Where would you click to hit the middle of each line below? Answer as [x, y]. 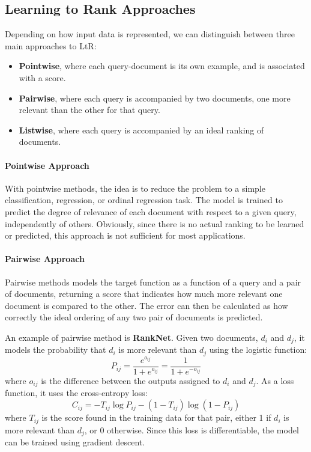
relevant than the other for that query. [89, 110]
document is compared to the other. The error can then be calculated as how [146, 305]
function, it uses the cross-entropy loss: [76, 393]
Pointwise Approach [47, 165]
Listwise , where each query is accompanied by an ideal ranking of [141, 130]
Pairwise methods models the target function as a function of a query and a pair [153, 282]
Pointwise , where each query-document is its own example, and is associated [162, 66]
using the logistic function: [258, 350]
